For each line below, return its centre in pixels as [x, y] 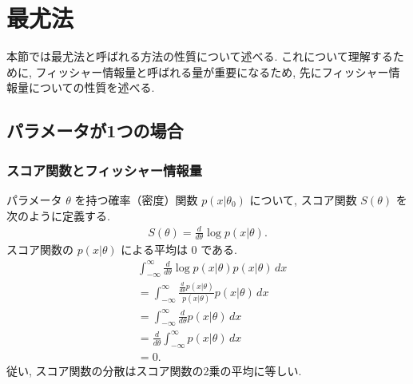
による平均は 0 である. [179, 249]
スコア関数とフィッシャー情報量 [105, 170]
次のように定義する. [58, 215]
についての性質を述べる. [91, 87]
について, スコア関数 [303, 199]
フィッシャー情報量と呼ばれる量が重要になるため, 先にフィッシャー [212, 71]
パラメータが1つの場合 [95, 131]
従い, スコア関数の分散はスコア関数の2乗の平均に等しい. [154, 370]
